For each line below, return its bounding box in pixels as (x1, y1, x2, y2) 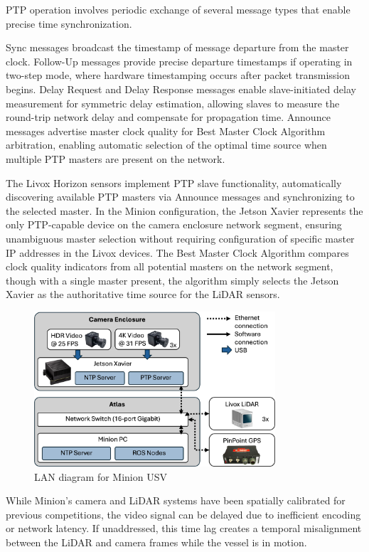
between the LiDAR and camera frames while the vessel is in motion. (6, 535, 307, 549)
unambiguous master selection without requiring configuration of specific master (6, 230, 355, 245)
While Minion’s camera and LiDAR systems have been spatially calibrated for (6, 493, 346, 508)
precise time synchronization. (6, 16, 132, 31)
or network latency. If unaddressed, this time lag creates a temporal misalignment (6, 521, 362, 536)
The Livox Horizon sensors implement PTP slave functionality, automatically (6, 175, 342, 190)
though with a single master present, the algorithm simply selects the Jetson (6, 272, 339, 287)
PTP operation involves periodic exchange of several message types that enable (6, 2, 351, 16)
